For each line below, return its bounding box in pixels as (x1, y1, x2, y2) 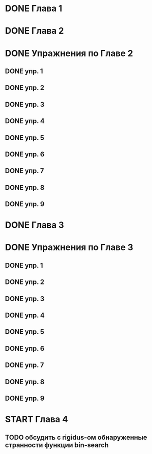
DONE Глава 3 (5, 219, 64, 231)
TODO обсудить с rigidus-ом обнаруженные (5, 433, 148, 441)
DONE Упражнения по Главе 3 (5, 242, 133, 253)
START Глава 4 (5, 414, 68, 425)
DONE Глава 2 (5, 25, 64, 37)
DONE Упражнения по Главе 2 (5, 47, 133, 59)
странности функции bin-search (5, 441, 109, 449)
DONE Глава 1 (5, 3, 62, 14)
